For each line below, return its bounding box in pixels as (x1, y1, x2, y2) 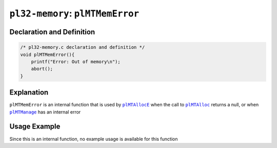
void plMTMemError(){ (20, 51, 75, 58)
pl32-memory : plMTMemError (9, 8, 140, 19)
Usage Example (9, 122, 61, 131)
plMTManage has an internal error (9, 108, 81, 115)
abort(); (31, 66, 53, 72)
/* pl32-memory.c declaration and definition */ (20, 44, 145, 50)
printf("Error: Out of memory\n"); (31, 59, 121, 64)
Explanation (9, 88, 49, 97)
